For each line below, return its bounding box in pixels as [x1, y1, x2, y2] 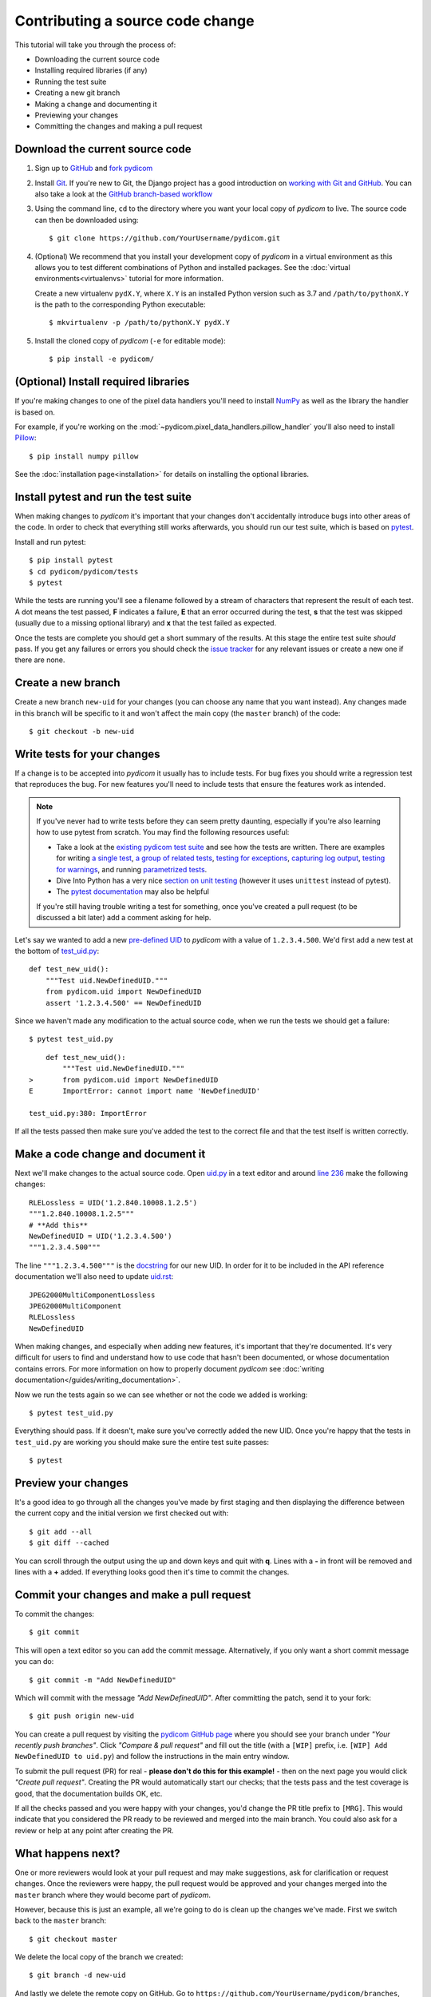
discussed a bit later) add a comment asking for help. [36, 913, 212, 923]
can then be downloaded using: [34, 215, 139, 224]
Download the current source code [14, 142, 192, 156]
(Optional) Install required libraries [14, 375, 190, 389]
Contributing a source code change [14, 12, 255, 30]
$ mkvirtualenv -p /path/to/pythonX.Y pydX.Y [49, 318, 231, 328]
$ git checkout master [29, 1934, 118, 1943]
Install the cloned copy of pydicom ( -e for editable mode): [34, 335, 227, 345]
